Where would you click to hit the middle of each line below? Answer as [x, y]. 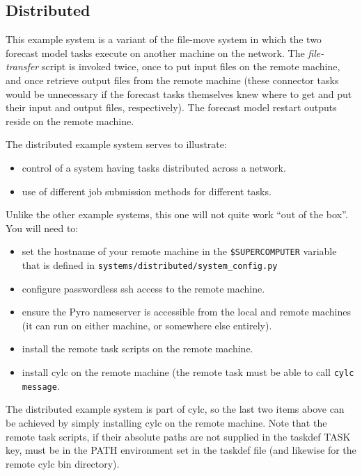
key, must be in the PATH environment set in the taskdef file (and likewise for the [181, 450]
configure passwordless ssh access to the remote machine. [143, 288]
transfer [22, 66]
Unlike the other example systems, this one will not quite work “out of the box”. [177, 214]
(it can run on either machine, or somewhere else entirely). [147, 325]
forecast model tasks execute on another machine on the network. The [155, 52]
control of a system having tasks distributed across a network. [154, 167]
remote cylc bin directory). [63, 463]
